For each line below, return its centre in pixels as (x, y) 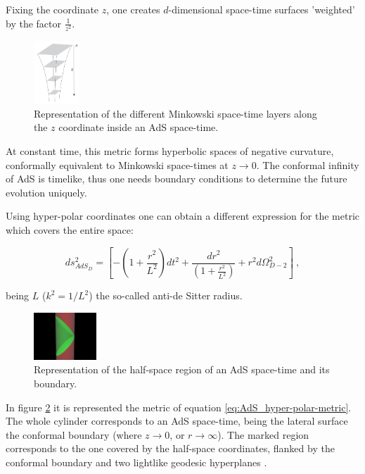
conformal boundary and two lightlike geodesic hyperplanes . (136, 462)
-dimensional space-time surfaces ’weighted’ (262, 9)
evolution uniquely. (46, 192)
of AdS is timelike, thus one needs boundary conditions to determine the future (177, 179)
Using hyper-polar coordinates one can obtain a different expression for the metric (183, 216)
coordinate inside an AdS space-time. (139, 127)
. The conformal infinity (308, 164)
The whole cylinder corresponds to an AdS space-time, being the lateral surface (177, 421)
